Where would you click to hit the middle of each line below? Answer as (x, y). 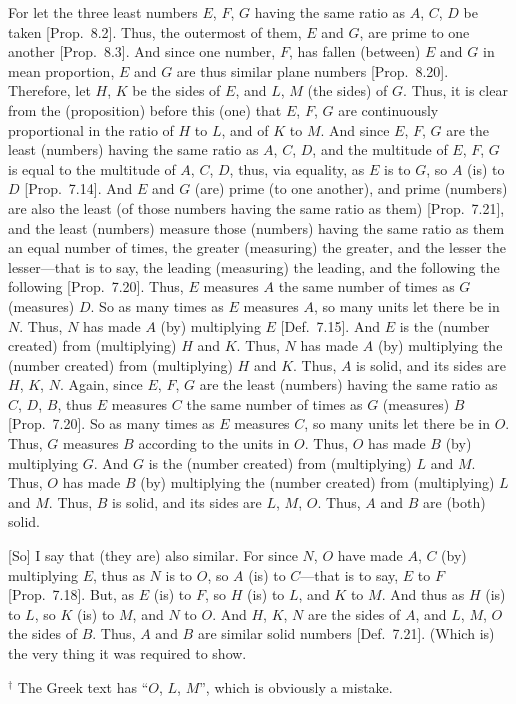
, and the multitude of (380, 149)
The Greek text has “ (83, 686)
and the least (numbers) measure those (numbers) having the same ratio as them (256, 227)
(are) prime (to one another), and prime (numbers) (351, 188)
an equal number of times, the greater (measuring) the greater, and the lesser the (257, 247)
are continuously (388, 109)
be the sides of (176, 90)
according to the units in (214, 443)
